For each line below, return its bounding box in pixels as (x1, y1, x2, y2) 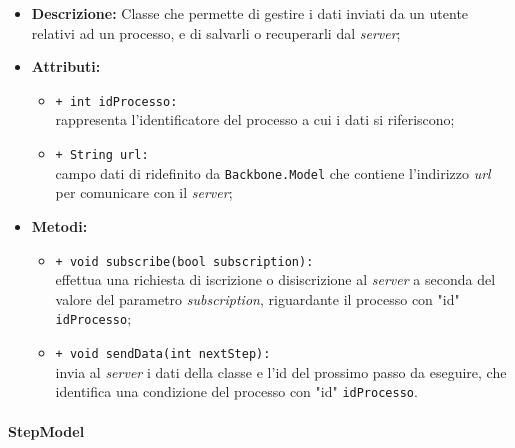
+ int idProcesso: (55, 94, 178, 109)
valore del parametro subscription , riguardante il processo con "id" (55, 288, 460, 309)
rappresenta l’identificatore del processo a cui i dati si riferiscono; (55, 109, 455, 130)
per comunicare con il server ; (55, 182, 233, 203)
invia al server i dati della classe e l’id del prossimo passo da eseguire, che (55, 361, 507, 382)
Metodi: (31, 215, 88, 236)
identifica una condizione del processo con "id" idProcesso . (55, 381, 418, 402)
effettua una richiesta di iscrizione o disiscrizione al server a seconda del (55, 269, 496, 290)
